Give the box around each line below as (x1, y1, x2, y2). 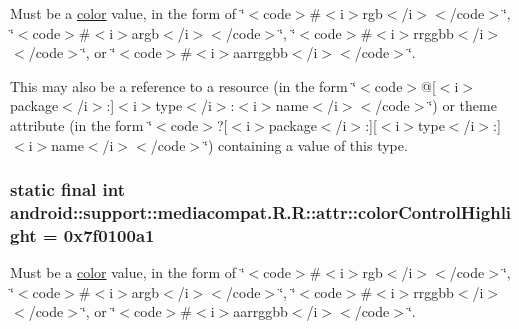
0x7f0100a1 (63, 222, 155, 247)
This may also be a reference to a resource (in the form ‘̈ (10, 75, 357, 96)
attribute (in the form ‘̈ (10, 114, 153, 135)
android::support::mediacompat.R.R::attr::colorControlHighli (10, 200, 512, 224)
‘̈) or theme (428, 95, 497, 116)
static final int (10, 177, 126, 202)
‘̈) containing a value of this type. (204, 134, 408, 155)
